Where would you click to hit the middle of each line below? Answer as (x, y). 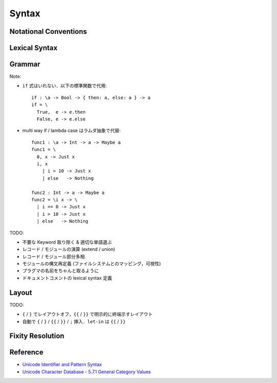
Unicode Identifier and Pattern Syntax (62, 365)
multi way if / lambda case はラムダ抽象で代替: (72, 131)
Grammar (25, 64)
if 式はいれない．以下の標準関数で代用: (65, 86)
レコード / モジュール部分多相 (53, 257)
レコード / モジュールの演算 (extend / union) (69, 249)
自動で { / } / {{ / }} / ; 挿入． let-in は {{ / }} (74, 321)
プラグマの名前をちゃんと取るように (61, 271)
